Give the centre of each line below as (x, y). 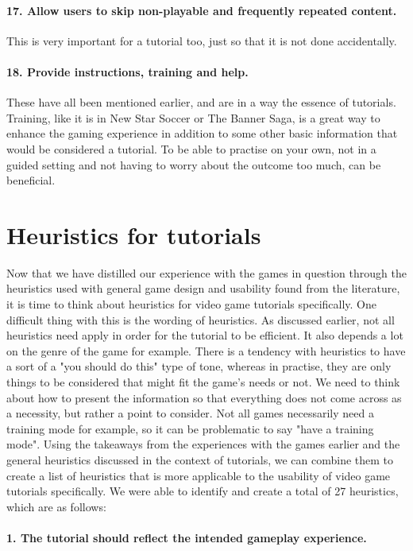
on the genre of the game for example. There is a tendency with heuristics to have (206, 350)
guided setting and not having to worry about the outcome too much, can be (194, 164)
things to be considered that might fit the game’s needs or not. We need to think (203, 382)
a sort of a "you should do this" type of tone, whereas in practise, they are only (199, 366)
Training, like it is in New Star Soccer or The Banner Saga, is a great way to (193, 117)
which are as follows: (56, 506)
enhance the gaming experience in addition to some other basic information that (202, 133)
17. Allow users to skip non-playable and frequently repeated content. (202, 10)
